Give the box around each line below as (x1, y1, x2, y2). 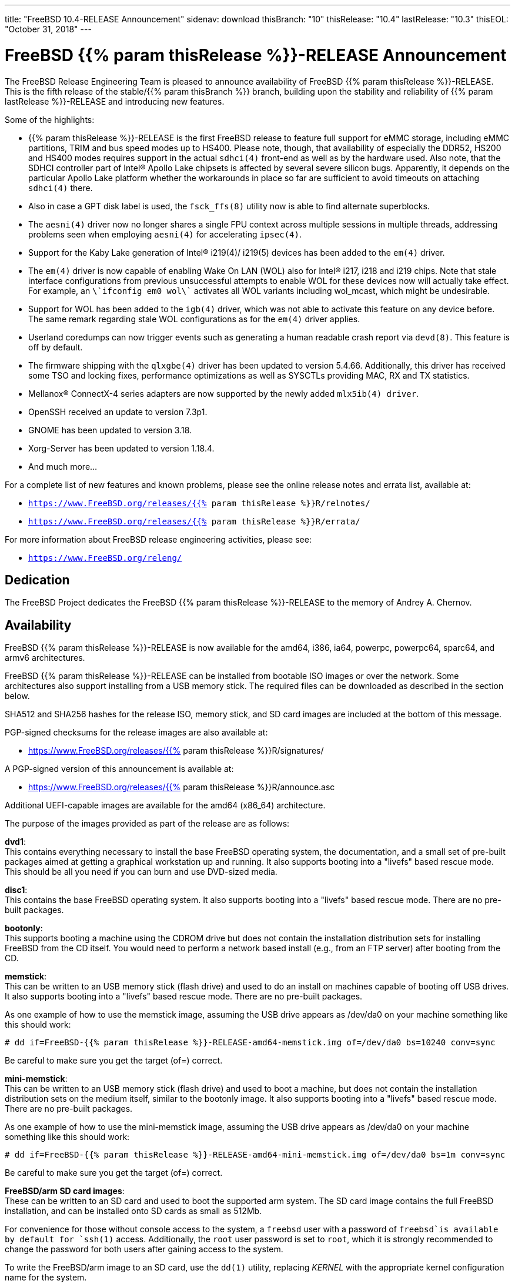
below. (5, 691, 30, 701)
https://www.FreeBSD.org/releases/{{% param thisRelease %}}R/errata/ (28, 516, 360, 526)
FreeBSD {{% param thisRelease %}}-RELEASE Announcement (5, 45, 507, 65)
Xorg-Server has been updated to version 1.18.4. (28, 443, 215, 453)
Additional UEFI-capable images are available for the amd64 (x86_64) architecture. (5, 800, 326, 811)
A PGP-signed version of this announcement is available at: (5, 764, 234, 774)
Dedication (5, 572, 70, 587)
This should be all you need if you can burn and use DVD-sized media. (5, 867, 277, 877)
